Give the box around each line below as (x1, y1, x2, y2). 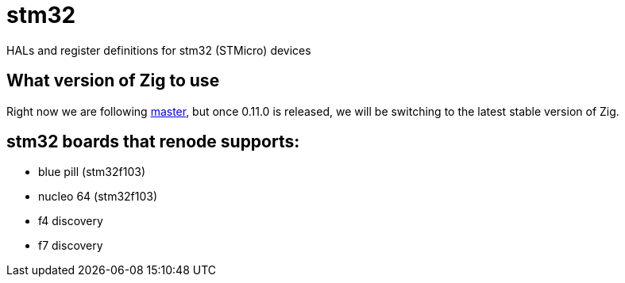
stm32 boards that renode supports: (6, 132, 300, 152)
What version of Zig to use (6, 71, 220, 91)
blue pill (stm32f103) (38, 165, 146, 179)
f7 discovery (38, 239, 103, 253)
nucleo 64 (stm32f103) (38, 189, 158, 204)
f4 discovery (38, 214, 103, 228)
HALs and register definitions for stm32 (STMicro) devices (6, 43, 311, 57)
